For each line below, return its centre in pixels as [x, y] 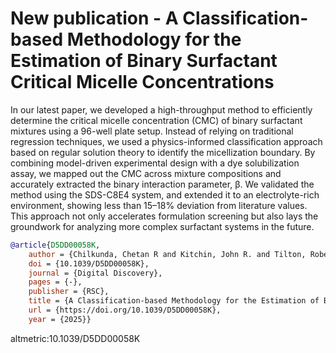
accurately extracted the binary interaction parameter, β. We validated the [162, 184]
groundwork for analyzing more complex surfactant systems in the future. [162, 226]
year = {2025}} [60, 319]
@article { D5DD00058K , [55, 245]
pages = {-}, [55, 282]
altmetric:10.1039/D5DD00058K [75, 338]
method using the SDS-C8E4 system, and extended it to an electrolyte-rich [165, 194]
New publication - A [94, 18]
